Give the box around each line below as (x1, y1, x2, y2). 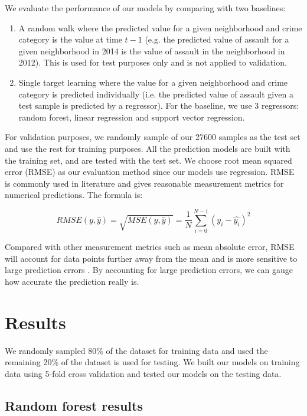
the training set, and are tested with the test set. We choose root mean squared (5, 154, 292, 166)
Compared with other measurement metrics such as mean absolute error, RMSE (5, 240, 295, 253)
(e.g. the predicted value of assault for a (145, 33, 289, 45)
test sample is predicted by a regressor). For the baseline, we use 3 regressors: (18, 99, 299, 112)
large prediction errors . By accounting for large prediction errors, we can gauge (5, 264, 293, 276)
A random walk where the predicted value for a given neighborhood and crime (18, 21, 302, 34)
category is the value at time (18, 33, 122, 45)
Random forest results (5, 396, 143, 414)
